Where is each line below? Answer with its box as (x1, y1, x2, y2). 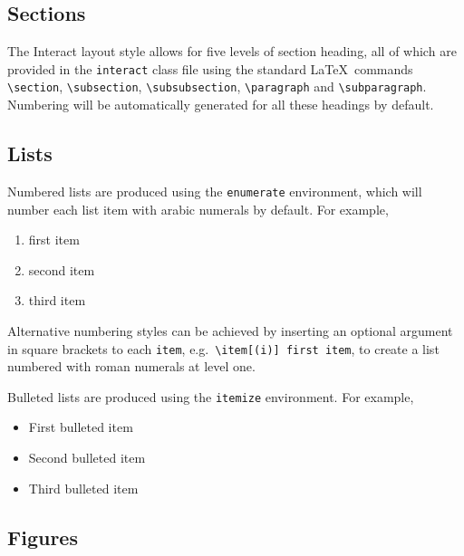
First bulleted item (28, 417, 133, 436)
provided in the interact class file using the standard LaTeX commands (7, 59, 413, 78)
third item (28, 291, 86, 310)
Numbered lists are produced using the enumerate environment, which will (7, 181, 422, 200)
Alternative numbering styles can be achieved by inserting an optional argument (7, 321, 453, 340)
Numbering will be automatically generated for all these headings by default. (7, 95, 434, 114)
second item (28, 260, 95, 279)
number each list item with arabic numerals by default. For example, (7, 199, 389, 218)
